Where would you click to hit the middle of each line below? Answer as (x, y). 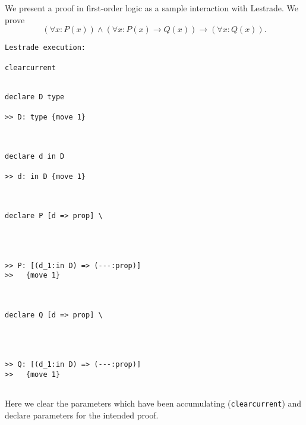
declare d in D (35, 157)
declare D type (35, 97)
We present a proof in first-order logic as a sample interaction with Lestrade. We (152, 8)
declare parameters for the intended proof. (82, 415)
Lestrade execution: (45, 48)
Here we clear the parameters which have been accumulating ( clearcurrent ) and (153, 403)
